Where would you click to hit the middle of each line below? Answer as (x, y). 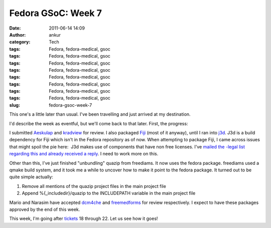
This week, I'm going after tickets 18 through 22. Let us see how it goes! (84, 218)
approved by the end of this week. (45, 209)
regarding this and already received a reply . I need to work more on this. (84, 154)
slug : (15, 105)
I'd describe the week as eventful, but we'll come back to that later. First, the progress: (99, 123)
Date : (15, 28)
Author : (18, 35)
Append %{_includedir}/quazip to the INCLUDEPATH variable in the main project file (109, 193)
